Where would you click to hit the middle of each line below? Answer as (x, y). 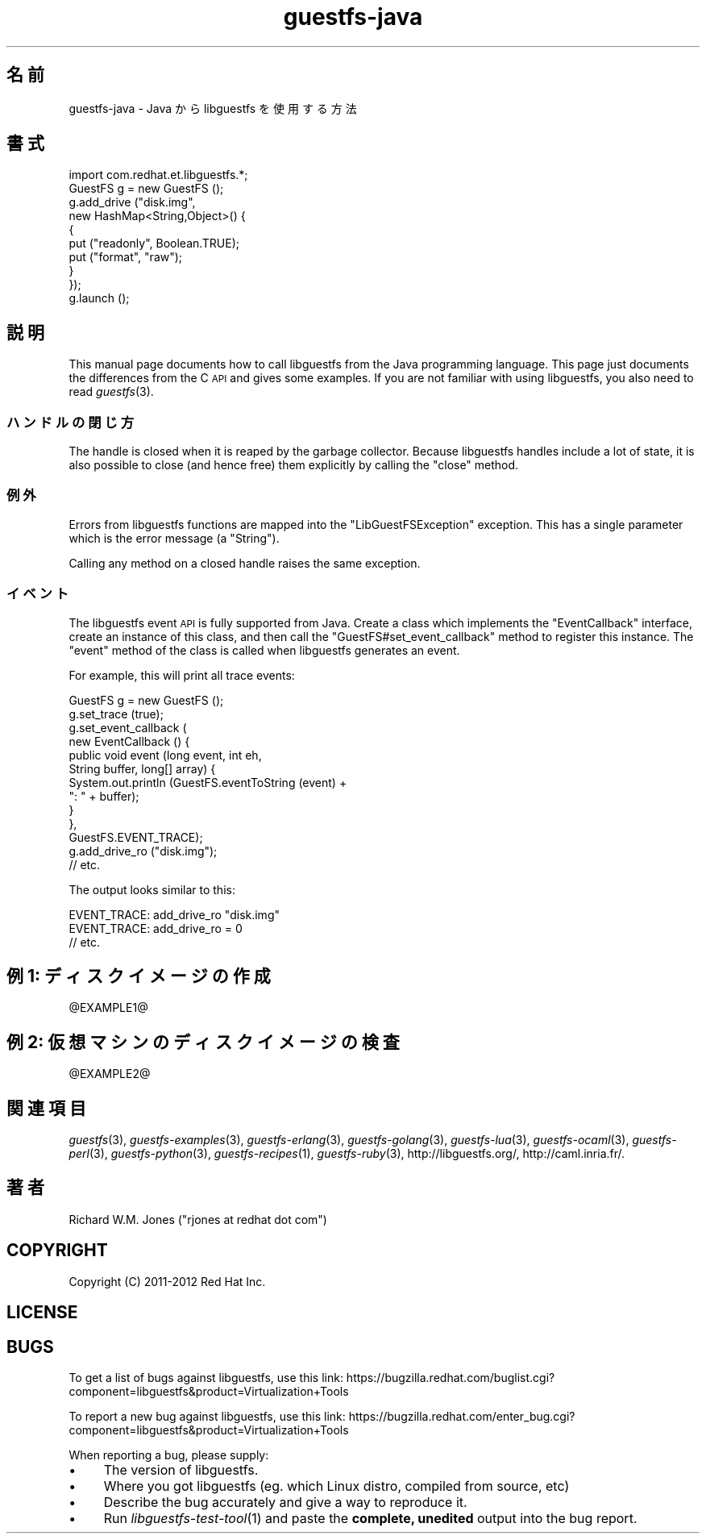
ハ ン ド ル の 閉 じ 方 (70, 422)
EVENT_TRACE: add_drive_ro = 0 (156, 928)
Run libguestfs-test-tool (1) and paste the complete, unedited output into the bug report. (370, 1519)
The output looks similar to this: (152, 889)
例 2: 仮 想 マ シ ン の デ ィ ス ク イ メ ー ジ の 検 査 (203, 1042)
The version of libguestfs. (181, 1470)
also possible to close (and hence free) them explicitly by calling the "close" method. (294, 465)
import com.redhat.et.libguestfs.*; (158, 175)
